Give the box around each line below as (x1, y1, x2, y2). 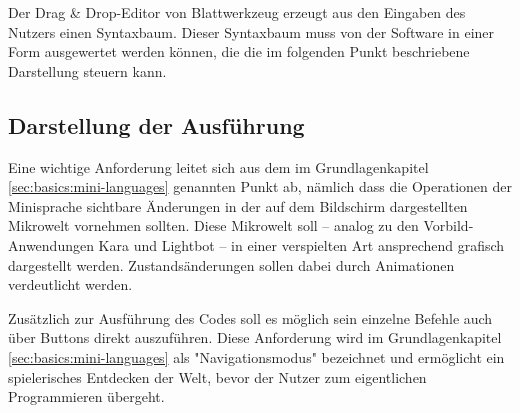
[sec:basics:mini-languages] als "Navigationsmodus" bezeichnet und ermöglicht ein (8, 346, 505, 367)
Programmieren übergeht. (8, 386, 165, 407)
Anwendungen (8, 234, 94, 255)
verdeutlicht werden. (8, 274, 133, 295)
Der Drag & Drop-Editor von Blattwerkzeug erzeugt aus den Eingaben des (8, 2, 466, 22)
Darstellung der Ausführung (8, 109, 305, 140)
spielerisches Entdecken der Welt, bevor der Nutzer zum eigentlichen (8, 366, 427, 387)
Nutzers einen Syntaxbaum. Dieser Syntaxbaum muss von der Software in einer (8, 21, 495, 42)
